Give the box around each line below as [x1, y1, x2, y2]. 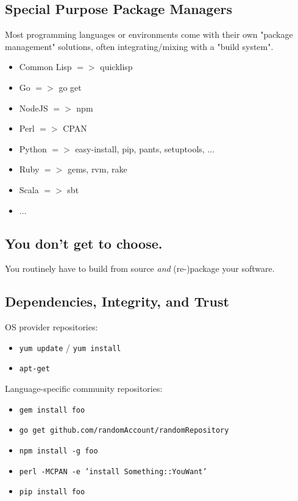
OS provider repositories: [5, 321, 98, 333]
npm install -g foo [19, 446, 98, 455]
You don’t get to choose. [5, 233, 163, 252]
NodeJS [19, 101, 48, 114]
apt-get [19, 364, 50, 374]
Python [19, 142, 47, 155]
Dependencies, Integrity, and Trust [5, 292, 229, 311]
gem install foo [19, 405, 85, 414]
